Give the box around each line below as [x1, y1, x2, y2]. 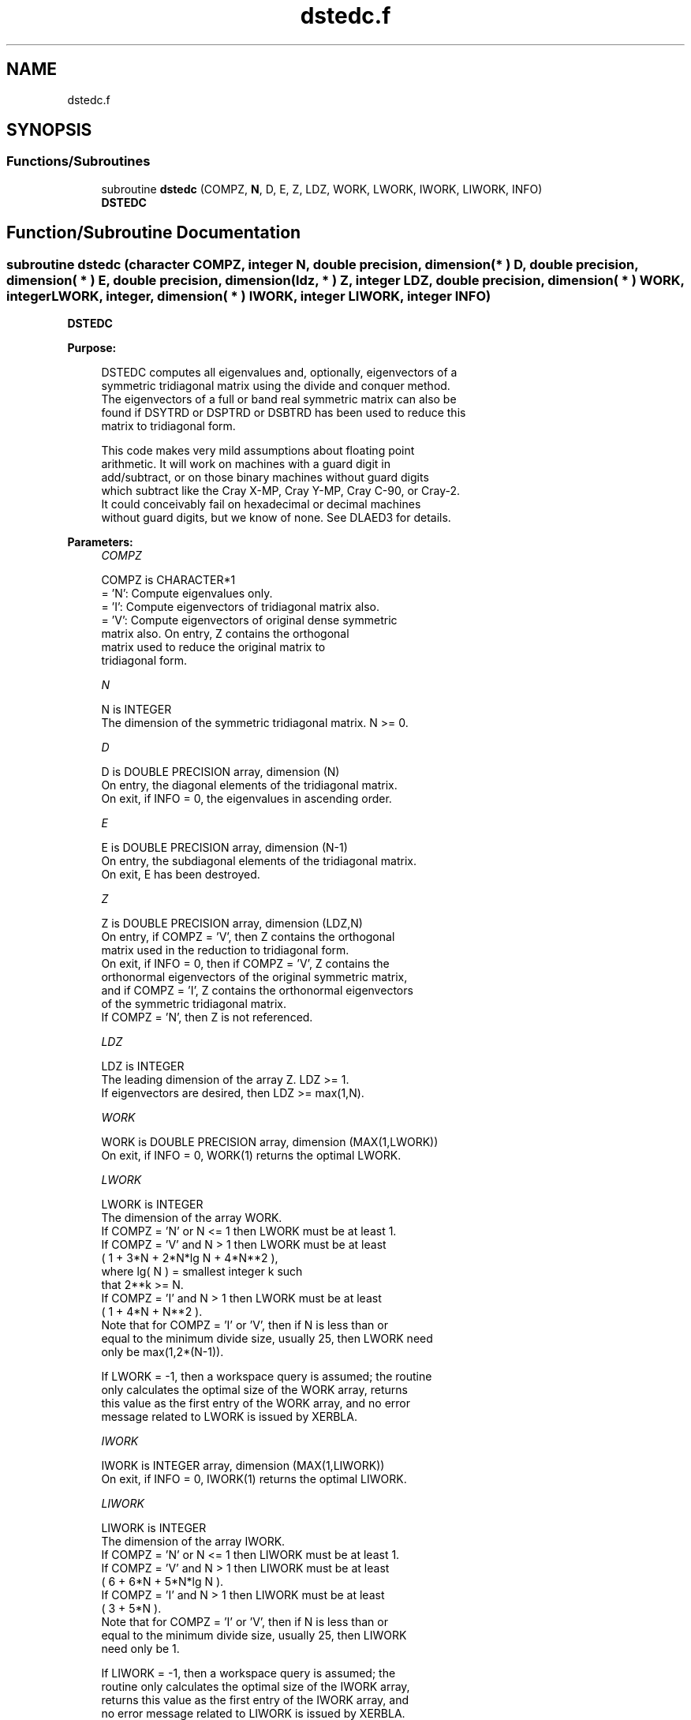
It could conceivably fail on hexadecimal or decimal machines [101, 497, 421, 512]
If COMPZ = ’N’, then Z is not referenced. [101, 1010, 313, 1025]
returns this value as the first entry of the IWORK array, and [101, 1693, 409, 1707]
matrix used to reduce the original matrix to [101, 640, 326, 654]
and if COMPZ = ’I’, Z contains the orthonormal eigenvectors [101, 984, 413, 998]
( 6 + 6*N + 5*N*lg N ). [101, 1575, 224, 1589]
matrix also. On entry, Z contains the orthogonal [101, 627, 349, 641]
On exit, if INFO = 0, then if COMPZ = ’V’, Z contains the [101, 957, 390, 971]
